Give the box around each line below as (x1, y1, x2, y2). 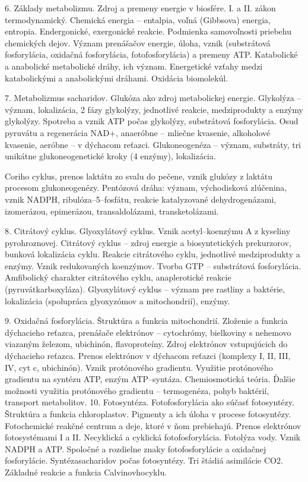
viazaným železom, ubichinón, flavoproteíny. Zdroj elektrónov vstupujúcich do (5, 338, 288, 350)
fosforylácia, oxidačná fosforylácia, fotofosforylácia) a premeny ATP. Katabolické (5, 48, 298, 61)
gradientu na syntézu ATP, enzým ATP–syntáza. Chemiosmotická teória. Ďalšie (5, 373, 296, 385)
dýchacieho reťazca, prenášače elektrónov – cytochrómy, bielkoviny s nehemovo (5, 326, 291, 338)
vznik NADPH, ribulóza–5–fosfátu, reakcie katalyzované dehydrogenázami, (5, 193, 277, 205)
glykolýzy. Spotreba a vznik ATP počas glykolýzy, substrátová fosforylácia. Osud (5, 115, 299, 127)
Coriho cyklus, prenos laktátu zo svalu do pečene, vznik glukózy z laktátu (5, 169, 273, 182)
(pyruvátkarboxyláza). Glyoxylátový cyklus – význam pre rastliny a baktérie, (5, 283, 285, 295)
